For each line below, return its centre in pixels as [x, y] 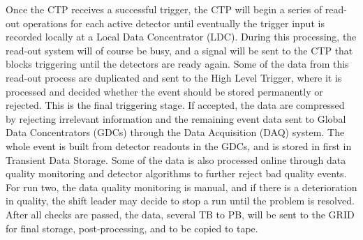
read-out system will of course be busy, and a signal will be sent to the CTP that [179, 50]
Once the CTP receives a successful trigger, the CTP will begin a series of [164, 9]
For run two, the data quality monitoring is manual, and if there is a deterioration [181, 187]
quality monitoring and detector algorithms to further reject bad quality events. [176, 173]
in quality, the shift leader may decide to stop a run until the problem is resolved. [180, 201]
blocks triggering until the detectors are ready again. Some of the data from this [177, 64]
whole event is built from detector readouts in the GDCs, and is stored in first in [179, 145]
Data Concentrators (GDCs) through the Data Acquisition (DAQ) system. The [175, 132]
